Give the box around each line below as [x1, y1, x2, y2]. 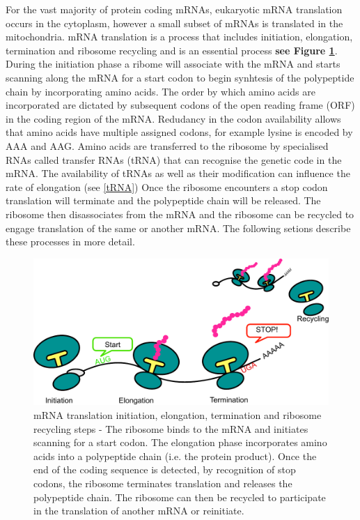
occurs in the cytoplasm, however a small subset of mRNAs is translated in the [6, 15, 343, 30]
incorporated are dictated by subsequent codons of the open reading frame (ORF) [6, 98, 355, 112]
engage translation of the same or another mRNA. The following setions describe [6, 220, 351, 235]
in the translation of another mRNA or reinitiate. [33, 503, 244, 518]
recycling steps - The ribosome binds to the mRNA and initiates [33, 421, 308, 436]
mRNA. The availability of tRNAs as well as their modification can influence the [6, 166, 350, 181]
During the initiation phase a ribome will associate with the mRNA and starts [6, 56, 341, 71]
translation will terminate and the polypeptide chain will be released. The [6, 193, 321, 208]
